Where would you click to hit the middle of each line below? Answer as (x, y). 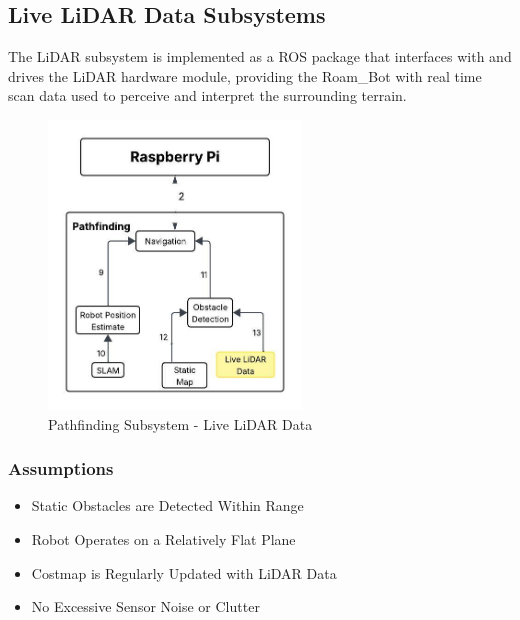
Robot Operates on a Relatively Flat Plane (163, 538)
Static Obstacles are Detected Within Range (167, 505)
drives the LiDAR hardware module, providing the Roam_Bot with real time (245, 75)
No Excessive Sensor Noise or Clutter (145, 606)
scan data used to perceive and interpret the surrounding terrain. (207, 95)
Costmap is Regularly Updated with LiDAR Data (184, 572)
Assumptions (61, 468)
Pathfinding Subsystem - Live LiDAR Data (180, 423)
